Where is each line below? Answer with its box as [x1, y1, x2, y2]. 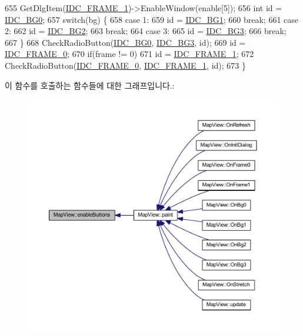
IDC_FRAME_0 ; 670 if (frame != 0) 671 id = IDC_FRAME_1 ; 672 [5, 48, 254, 60]
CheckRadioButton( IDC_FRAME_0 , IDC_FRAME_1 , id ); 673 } [5, 59, 246, 71]
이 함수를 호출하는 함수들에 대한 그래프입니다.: [5, 79, 175, 91]
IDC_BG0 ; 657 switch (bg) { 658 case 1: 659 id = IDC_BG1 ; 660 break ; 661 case [5, 13, 299, 25]
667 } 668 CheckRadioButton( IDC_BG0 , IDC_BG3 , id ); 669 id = [5, 36, 246, 48]
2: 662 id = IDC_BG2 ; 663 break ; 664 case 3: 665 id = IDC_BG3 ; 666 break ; [5, 25, 287, 37]
